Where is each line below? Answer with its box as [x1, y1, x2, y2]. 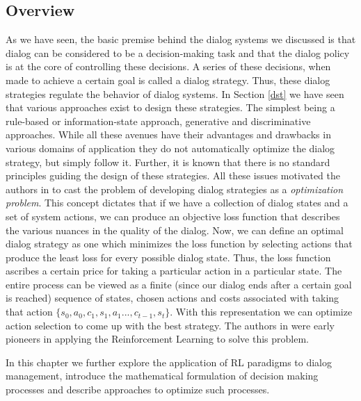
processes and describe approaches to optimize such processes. [6, 382, 270, 397]
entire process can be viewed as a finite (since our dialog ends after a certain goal [6, 277, 352, 291]
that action [6, 304, 53, 319]
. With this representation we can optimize [170, 304, 353, 319]
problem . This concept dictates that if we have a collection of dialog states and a [6, 195, 348, 210]
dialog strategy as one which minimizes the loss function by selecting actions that [6, 236, 353, 251]
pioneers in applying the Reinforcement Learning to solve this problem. [6, 332, 309, 346]
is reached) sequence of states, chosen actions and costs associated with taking [6, 290, 339, 305]
